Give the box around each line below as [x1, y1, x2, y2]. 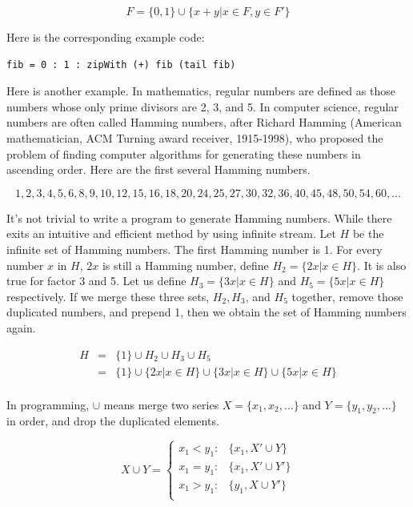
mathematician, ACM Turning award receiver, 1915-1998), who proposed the [6, 129, 383, 146]
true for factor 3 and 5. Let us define [6, 272, 186, 289]
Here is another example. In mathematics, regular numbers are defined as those [6, 82, 395, 99]
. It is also [357, 256, 407, 273]
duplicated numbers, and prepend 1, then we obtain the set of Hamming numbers [6, 304, 407, 320]
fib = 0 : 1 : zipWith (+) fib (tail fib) [6, 58, 236, 70]
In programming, [6, 396, 90, 412]
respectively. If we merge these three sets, [6, 288, 210, 304]
